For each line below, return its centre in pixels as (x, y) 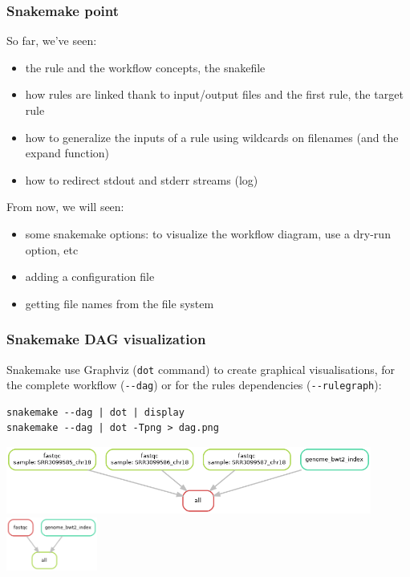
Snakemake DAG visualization (106, 339)
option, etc (52, 249)
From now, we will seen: (65, 207)
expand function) (67, 153)
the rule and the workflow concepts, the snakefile (145, 67)
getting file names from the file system (120, 303)
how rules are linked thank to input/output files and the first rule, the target (214, 94)
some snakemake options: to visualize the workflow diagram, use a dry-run (208, 233)
